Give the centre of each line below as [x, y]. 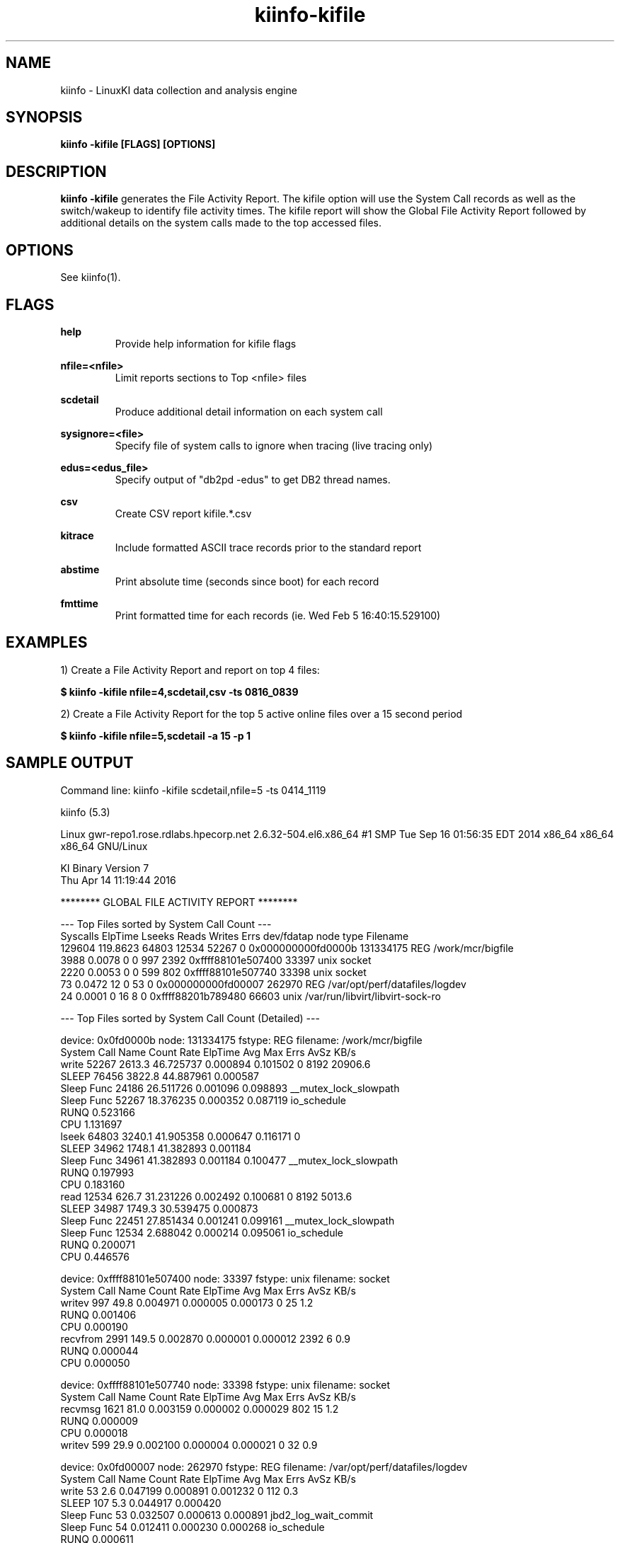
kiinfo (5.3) [85, 812]
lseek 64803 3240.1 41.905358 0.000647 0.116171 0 [180, 1136]
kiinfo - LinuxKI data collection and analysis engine [179, 90]
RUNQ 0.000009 [99, 1421]
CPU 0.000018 [94, 1433]
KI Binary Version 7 [105, 868]
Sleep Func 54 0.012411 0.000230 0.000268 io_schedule [193, 1527]
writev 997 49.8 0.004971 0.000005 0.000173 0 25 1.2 [187, 1302]
